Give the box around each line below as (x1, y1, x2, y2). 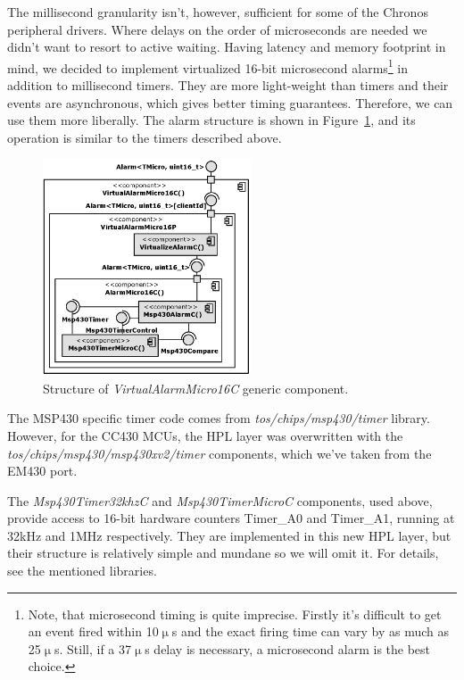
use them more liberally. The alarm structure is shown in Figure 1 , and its (7, 111, 416, 129)
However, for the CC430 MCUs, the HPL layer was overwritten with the (7, 426, 403, 444)
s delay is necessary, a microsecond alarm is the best (145, 639, 431, 658)
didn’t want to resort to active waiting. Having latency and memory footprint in (7, 37, 446, 56)
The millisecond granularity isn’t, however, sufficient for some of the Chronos (7, 3, 428, 21)
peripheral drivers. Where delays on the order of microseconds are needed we (7, 20, 427, 38)
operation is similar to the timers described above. (7, 128, 282, 146)
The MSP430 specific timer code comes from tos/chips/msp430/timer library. (7, 409, 430, 427)
